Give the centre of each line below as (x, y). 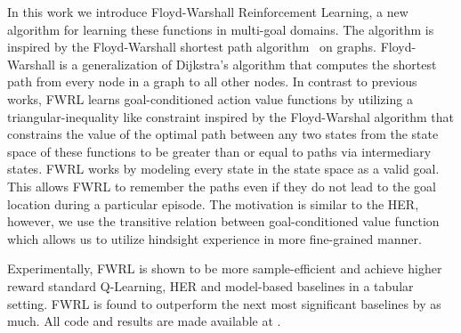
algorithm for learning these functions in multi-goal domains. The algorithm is (221, 29)
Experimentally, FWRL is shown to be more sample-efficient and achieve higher (225, 268)
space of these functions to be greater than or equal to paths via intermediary (219, 151)
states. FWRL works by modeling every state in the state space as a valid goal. (223, 169)
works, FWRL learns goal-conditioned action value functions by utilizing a (210, 98)
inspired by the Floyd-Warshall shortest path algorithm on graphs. (192, 47)
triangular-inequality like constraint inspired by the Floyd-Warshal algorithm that (231, 116)
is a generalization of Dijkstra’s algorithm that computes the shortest (248, 64)
